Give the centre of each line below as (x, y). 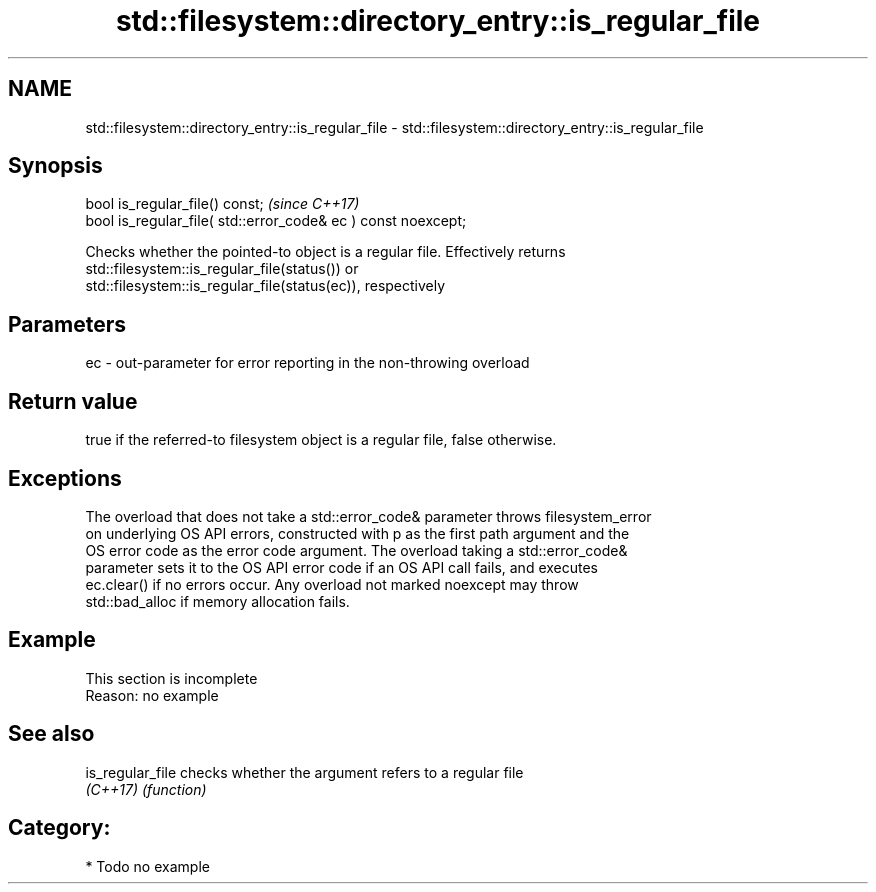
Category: (59, 828)
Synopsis (55, 166)
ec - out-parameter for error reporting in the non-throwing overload (307, 363)
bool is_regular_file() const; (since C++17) (222, 204)
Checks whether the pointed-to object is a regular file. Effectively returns (325, 252)
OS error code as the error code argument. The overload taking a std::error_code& (356, 550)
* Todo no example (147, 866)
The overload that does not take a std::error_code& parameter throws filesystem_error (368, 516)
